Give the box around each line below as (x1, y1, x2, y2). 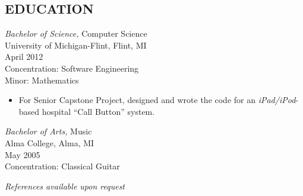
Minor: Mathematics (5, 73, 79, 86)
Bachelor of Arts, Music (5, 125, 92, 137)
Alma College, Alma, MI (5, 136, 94, 149)
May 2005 (5, 148, 40, 160)
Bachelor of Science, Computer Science (5, 27, 147, 40)
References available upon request (5, 179, 125, 192)
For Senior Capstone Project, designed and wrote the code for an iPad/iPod (18, 94, 296, 106)
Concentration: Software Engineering (5, 62, 139, 74)
